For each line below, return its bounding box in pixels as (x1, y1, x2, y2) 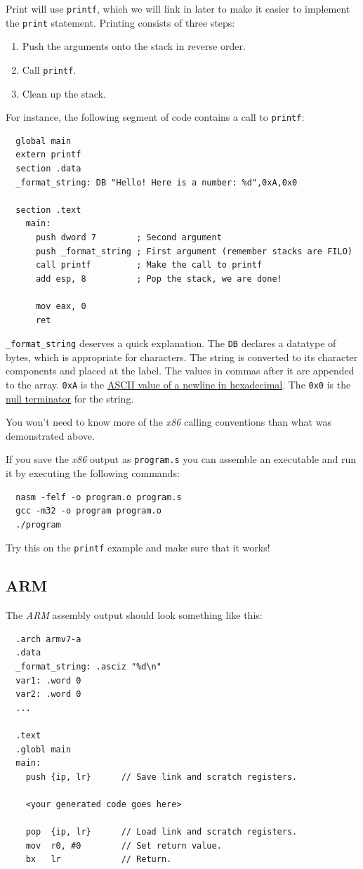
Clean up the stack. (22, 86, 106, 100)
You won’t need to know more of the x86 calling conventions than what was (6, 414, 331, 429)
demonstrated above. (6, 428, 95, 443)
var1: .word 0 (15, 675, 81, 686)
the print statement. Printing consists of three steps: (6, 15, 235, 30)
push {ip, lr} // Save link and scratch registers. (25, 771, 298, 782)
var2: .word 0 (15, 689, 81, 700)
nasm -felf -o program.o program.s (15, 492, 182, 502)
